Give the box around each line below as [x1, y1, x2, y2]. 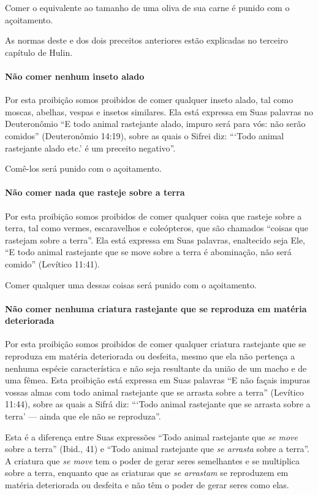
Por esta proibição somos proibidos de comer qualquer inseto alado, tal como [5, 93, 293, 106]
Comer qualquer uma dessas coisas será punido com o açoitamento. [5, 278, 257, 291]
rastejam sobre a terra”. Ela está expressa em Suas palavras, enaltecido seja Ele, [5, 233, 306, 246]
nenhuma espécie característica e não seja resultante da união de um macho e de [5, 361, 307, 374]
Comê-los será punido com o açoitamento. [5, 162, 162, 175]
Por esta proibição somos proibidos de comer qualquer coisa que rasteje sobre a [5, 209, 302, 222]
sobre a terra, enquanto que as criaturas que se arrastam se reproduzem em [5, 466, 289, 479]
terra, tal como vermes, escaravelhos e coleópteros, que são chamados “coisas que [5, 221, 308, 234]
